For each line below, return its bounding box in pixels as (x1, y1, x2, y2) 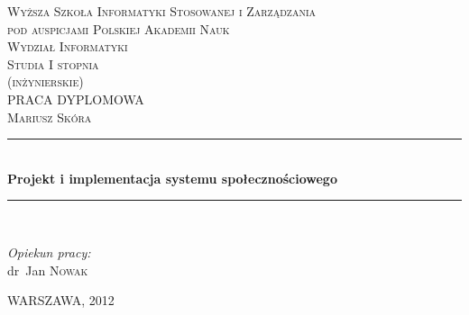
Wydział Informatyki (7, 37, 128, 56)
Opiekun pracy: (7, 242, 91, 261)
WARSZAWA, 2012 (7, 291, 115, 310)
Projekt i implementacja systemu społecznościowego (7, 168, 337, 187)
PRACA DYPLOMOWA (7, 89, 144, 108)
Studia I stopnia (7, 54, 99, 73)
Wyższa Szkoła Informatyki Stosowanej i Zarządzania (7, 2, 317, 20)
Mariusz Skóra (7, 107, 92, 126)
